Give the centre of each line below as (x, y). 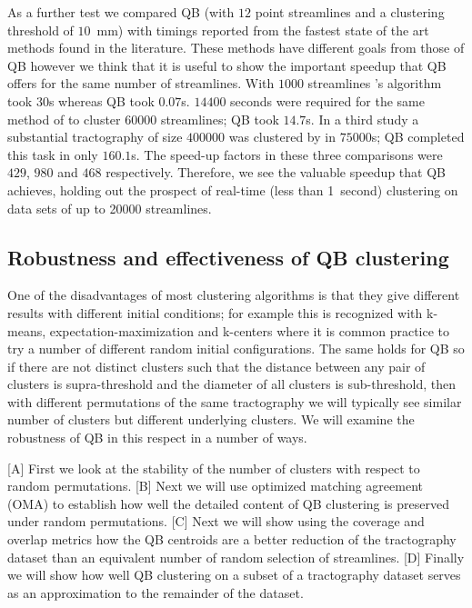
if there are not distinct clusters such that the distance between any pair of (216, 366)
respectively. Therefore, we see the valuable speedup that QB (276, 172)
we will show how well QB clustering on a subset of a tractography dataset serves (234, 575)
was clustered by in (282, 137)
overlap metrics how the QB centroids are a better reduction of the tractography (232, 539)
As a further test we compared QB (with (121, 12)
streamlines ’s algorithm (375, 83)
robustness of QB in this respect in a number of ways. (157, 438)
